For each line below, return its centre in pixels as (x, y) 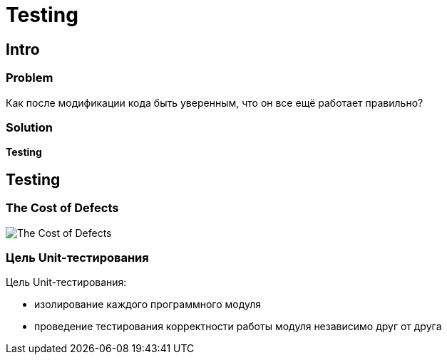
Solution (30, 127)
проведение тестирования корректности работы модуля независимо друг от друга (238, 327)
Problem (30, 78)
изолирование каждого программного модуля (148, 305)
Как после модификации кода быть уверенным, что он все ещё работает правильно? (215, 102)
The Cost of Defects (62, 208)
